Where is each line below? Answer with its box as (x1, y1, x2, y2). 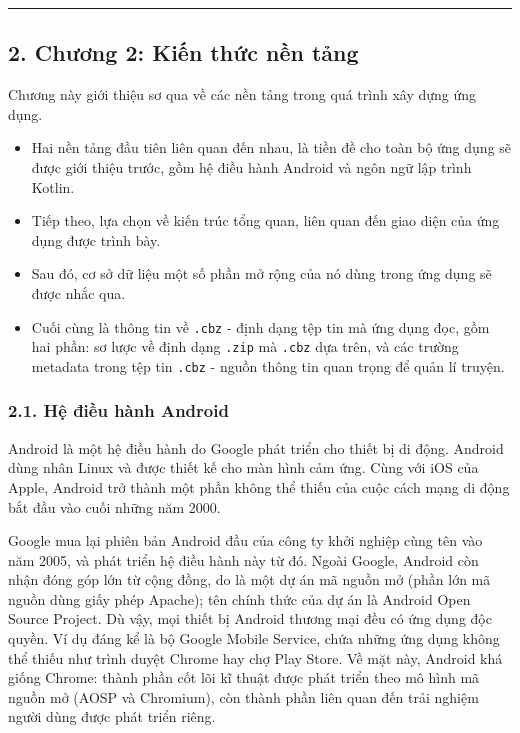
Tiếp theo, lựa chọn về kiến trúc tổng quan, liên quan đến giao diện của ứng (31, 210, 500, 231)
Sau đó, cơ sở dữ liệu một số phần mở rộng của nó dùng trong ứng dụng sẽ (31, 263, 492, 284)
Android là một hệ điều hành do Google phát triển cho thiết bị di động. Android (8, 437, 504, 458)
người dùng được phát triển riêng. (8, 706, 216, 727)
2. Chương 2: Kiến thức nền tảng (8, 37, 359, 68)
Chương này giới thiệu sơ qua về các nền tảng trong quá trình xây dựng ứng (8, 84, 477, 105)
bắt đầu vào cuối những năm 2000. (8, 496, 221, 517)
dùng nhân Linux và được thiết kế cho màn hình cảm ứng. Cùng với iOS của (8, 457, 479, 478)
